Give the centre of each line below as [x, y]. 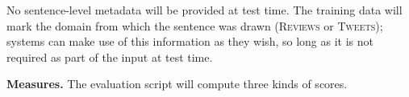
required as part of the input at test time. [110, 57]
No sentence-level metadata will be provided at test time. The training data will [204, 10]
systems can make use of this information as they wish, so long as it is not [190, 41]
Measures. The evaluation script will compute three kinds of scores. [177, 84]
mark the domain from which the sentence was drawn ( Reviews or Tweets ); [195, 25]
